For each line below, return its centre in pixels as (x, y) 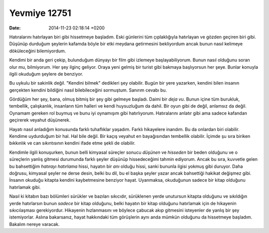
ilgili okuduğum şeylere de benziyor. (46, 74)
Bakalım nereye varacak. (34, 224)
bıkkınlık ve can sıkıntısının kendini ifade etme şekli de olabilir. (72, 143)
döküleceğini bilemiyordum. (38, 51)
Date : (15, 28)
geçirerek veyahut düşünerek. (40, 120)
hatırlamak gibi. (25, 187)
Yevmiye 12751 (40, 13)
